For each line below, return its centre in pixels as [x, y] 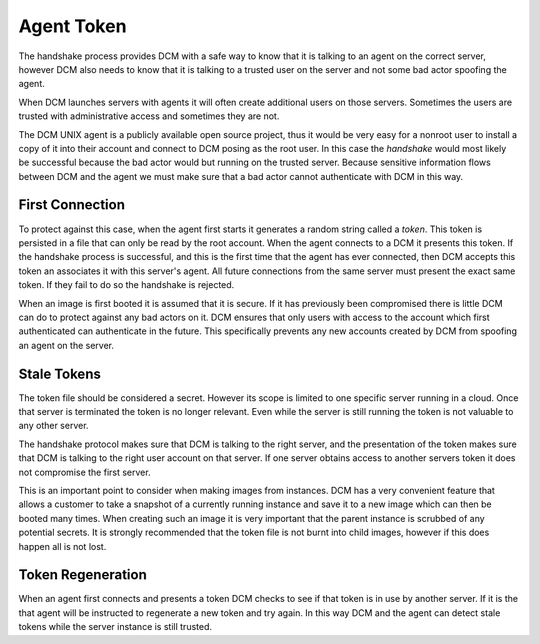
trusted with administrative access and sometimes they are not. [149, 116]
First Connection [71, 205]
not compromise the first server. [84, 472]
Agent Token [72, 26]
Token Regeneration [82, 575]
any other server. [53, 426]
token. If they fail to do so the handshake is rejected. [126, 285]
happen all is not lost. [62, 546]
